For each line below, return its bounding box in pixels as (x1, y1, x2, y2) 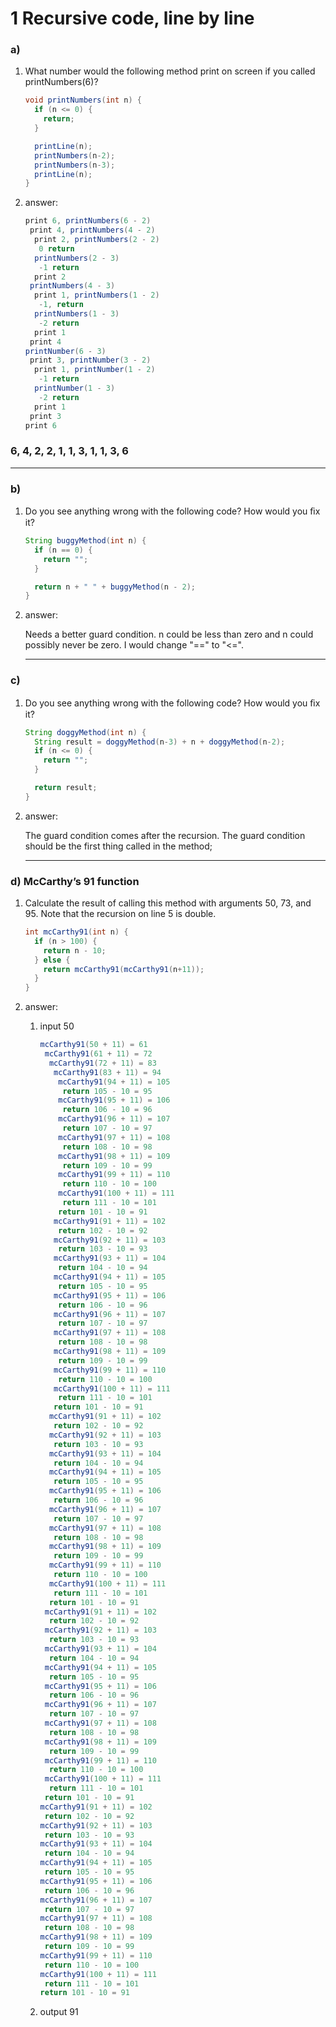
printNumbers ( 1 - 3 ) (34, 309, 120, 319)
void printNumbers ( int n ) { (24, 95, 143, 106)
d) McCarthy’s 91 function (10, 874, 140, 888)
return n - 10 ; (43, 945, 107, 956)
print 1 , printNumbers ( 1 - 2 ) (34, 290, 160, 301)
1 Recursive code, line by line (10, 7, 255, 30)
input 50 (39, 1020, 75, 1032)
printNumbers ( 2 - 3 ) (34, 253, 120, 263)
